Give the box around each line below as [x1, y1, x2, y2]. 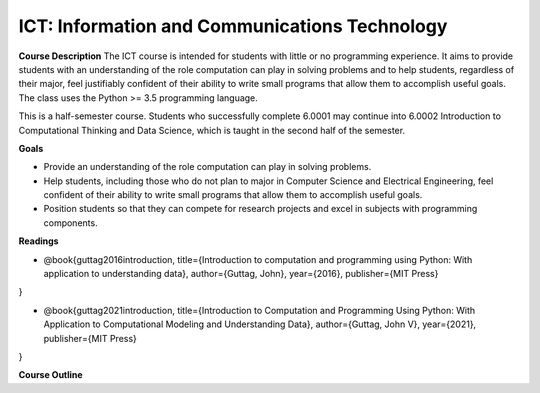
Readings [18, 235, 59, 247]
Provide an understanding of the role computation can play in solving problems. [43, 161, 372, 173]
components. [43, 216, 99, 229]
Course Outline [18, 369, 84, 381]
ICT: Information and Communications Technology [18, 15, 448, 37]
